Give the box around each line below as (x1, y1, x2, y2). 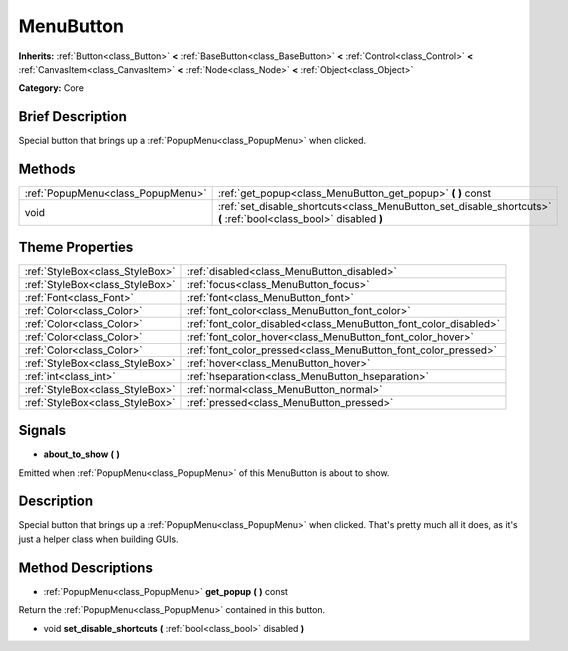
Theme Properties (18, 238, 134, 255)
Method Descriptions (18, 559, 154, 576)
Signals (18, 422, 67, 439)
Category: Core (18, 82, 85, 94)
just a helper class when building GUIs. (18, 533, 179, 545)
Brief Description (18, 108, 127, 125)
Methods (18, 161, 76, 178)
